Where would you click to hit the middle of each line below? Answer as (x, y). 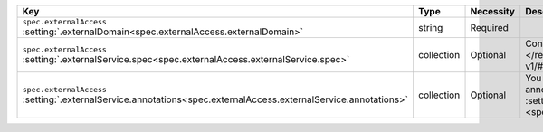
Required (489, 27)
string (430, 27)
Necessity (493, 11)
